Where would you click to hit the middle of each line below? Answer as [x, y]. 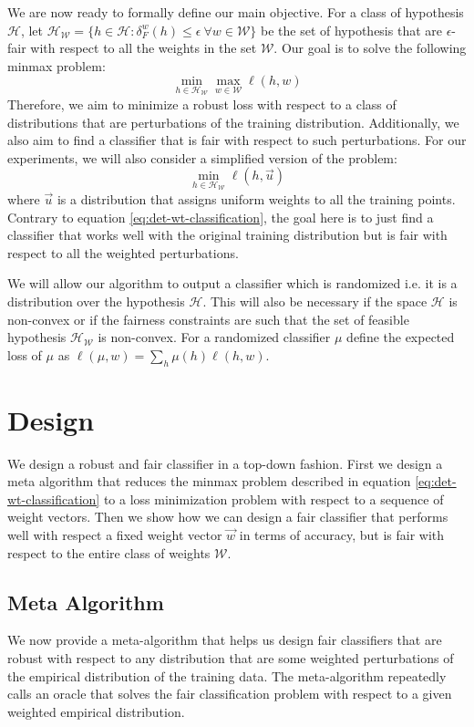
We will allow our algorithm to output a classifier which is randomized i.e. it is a [232, 283]
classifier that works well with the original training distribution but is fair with [227, 235]
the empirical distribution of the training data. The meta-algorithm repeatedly [227, 675]
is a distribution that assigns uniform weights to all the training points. [256, 199]
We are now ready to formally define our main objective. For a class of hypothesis [236, 12]
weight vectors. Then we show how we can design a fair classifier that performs [228, 517]
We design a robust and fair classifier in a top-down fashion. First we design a [225, 463]
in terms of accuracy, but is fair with [342, 535]
